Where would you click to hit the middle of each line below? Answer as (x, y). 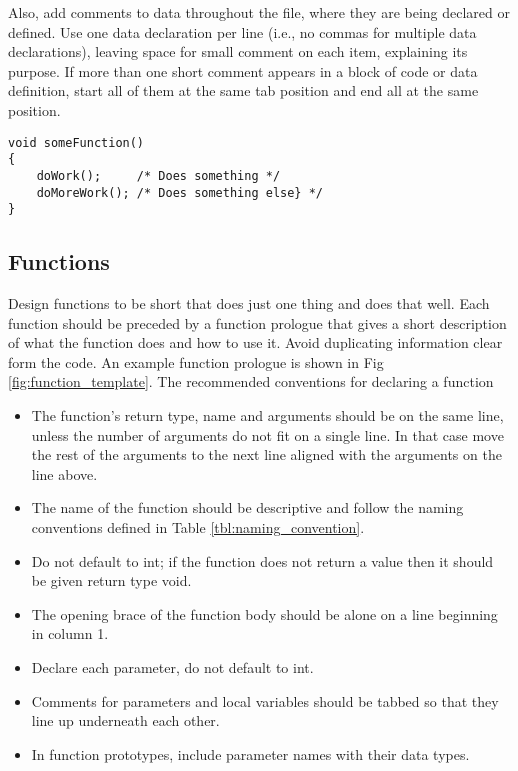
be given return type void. (111, 580)
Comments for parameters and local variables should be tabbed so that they (265, 700)
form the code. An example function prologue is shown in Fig (196, 361)
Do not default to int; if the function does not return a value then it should (262, 560)
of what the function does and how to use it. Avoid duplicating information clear (255, 342)
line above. (64, 473)
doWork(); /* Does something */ (158, 175)
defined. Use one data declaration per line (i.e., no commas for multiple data (242, 31)
